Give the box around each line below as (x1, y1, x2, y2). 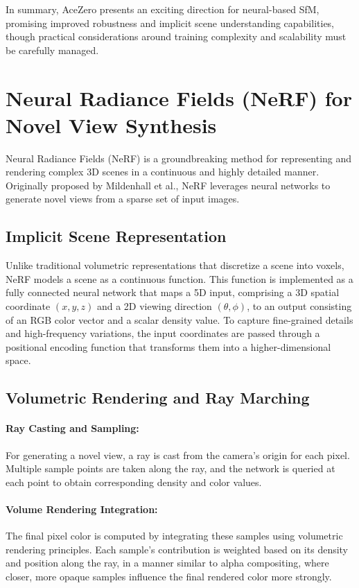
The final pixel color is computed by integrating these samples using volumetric (6, 528, 343, 543)
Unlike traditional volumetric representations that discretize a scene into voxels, (6, 258, 344, 273)
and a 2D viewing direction (96, 299, 212, 313)
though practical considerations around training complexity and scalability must (6, 29, 347, 44)
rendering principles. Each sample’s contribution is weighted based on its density (6, 542, 349, 556)
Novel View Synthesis (6, 110, 217, 139)
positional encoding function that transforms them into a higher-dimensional (6, 339, 331, 354)
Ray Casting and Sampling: (6, 421, 139, 435)
